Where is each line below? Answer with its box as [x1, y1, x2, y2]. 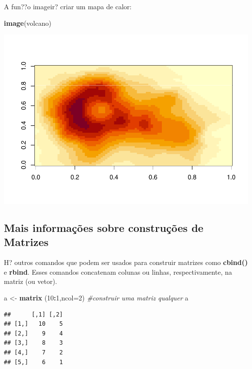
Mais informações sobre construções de [4, 220, 204, 235]
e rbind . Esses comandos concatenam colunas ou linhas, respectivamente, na [4, 266, 232, 277]
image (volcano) [4, 18, 51, 28]
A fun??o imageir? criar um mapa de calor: [4, 1, 132, 11]
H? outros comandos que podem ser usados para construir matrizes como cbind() [4, 257, 248, 267]
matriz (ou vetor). [4, 276, 57, 286]
